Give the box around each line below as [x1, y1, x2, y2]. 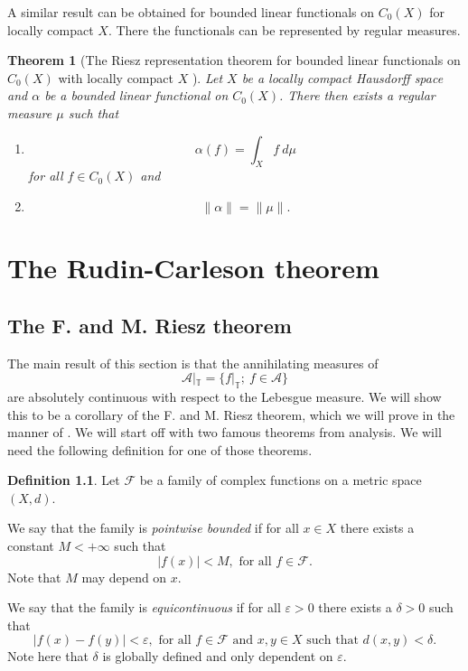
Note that [7, 567, 61, 586]
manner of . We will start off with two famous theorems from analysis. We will [7, 423, 442, 442]
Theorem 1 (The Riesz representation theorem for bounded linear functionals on [7, 51, 461, 70]
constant [7, 536, 54, 555]
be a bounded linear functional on [44, 86, 229, 105]
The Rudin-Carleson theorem [7, 249, 379, 286]
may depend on [81, 567, 167, 586]
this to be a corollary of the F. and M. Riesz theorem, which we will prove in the [7, 405, 455, 424]
